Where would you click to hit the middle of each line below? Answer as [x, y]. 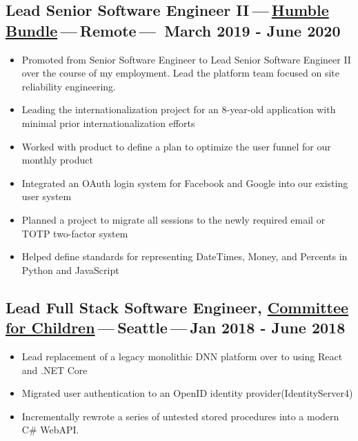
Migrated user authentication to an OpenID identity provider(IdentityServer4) [187, 393]
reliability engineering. [69, 86]
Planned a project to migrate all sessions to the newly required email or [173, 219]
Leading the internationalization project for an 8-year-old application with [179, 109]
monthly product [57, 160]
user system [47, 196]
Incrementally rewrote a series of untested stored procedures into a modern [180, 416]
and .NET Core [54, 370]
